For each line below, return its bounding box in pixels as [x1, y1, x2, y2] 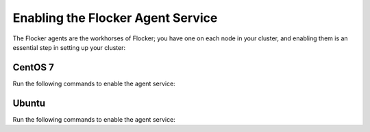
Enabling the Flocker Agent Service [12, 10, 218, 25]
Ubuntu [12, 97, 46, 109]
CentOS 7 [12, 62, 54, 73]
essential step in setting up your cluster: [12, 43, 126, 51]
